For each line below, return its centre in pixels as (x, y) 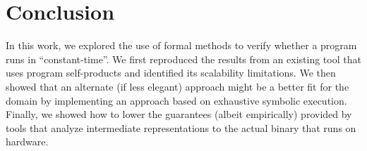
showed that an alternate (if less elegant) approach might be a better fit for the (178, 86)
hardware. (27, 142)
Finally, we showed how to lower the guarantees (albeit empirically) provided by (179, 114)
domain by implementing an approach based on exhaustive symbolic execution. (176, 100)
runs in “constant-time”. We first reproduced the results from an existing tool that (183, 59)
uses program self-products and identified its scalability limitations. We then (171, 73)
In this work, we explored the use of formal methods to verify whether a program (181, 45)
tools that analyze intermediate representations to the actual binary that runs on (181, 127)
